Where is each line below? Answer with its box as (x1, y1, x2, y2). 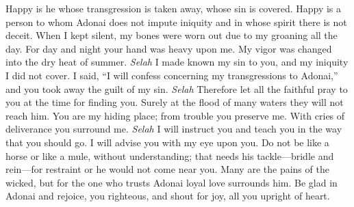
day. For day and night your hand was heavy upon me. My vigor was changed (5, 41, 332, 55)
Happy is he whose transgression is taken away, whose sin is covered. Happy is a (5, 1, 342, 15)
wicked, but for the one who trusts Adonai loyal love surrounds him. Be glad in (5, 175, 338, 189)
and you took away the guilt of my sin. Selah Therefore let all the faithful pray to (5, 81, 348, 96)
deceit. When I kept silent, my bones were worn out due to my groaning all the (5, 28, 338, 42)
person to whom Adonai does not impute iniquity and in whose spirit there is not (5, 14, 347, 29)
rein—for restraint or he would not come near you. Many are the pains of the (5, 162, 329, 176)
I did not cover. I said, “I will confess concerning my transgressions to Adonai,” (5, 68, 338, 82)
